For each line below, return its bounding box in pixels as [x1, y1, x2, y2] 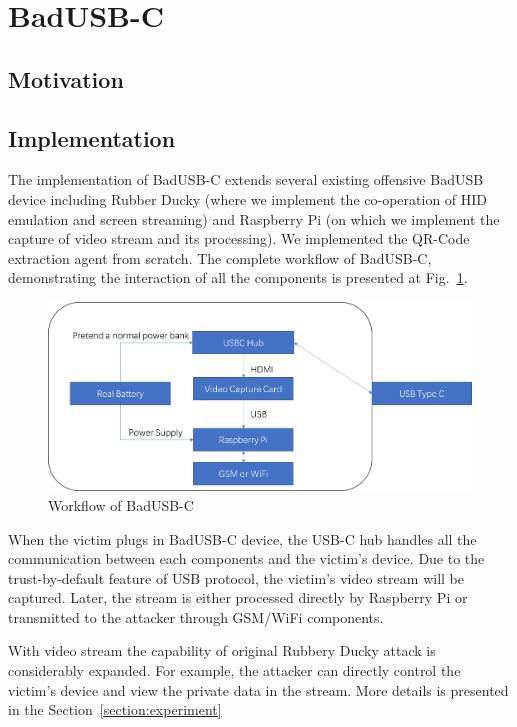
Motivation [8, 63, 124, 94]
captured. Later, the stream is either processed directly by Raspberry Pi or [8, 587, 468, 608]
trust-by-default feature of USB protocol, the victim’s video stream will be [8, 567, 464, 588]
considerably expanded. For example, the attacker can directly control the [8, 660, 461, 681]
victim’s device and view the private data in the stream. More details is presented [8, 679, 509, 700]
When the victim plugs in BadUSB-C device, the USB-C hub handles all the [8, 528, 477, 549]
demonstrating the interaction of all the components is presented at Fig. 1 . [8, 267, 468, 288]
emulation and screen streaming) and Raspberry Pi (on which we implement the [8, 208, 500, 229]
